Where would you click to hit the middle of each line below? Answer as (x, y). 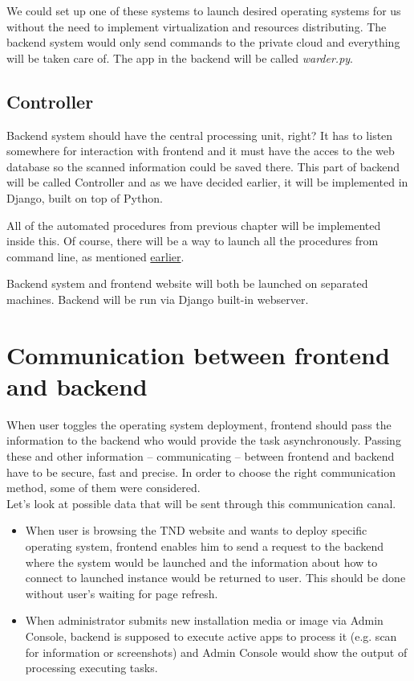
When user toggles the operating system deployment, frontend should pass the (199, 424)
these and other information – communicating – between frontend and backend (201, 456)
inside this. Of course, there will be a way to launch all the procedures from (193, 241)
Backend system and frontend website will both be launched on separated (187, 283)
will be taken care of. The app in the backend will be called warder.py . (180, 57)
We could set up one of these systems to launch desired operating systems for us (204, 10)
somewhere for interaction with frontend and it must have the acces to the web (201, 151)
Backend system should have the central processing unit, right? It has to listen (200, 135)
